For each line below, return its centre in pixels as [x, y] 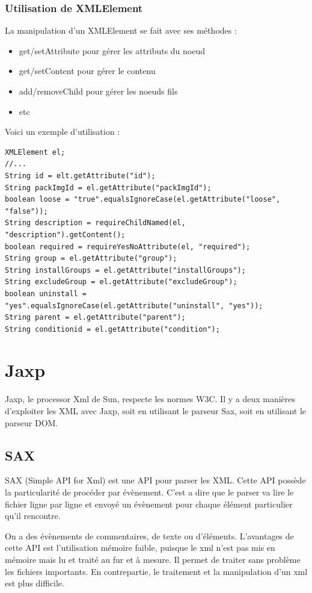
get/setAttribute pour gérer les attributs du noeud [112, 50]
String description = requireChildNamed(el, [95, 223]
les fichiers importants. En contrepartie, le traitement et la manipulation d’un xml [156, 571]
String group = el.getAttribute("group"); [91, 259]
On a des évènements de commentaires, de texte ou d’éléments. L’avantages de [149, 536]
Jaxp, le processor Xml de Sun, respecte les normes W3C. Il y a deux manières [150, 399]
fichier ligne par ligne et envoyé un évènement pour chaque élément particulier [149, 504]
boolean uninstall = [46, 293]
